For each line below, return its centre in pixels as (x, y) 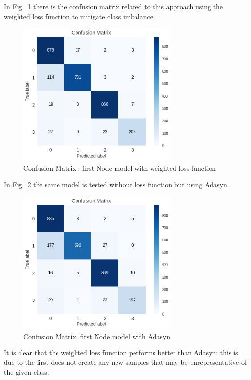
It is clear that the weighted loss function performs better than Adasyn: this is (121, 352)
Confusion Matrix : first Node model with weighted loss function (120, 168)
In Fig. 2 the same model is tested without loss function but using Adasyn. (116, 184)
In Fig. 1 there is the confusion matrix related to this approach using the (114, 6)
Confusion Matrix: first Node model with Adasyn (97, 336)
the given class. (27, 371)
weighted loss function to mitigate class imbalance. (79, 16)
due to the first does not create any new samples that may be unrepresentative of (125, 362)
